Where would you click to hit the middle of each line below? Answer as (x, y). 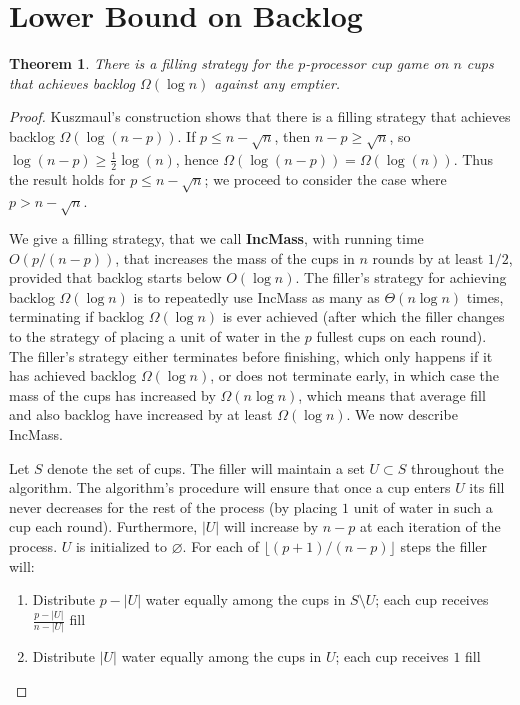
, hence (197, 158)
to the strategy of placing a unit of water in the (155, 336)
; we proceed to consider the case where (325, 178)
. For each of (221, 545)
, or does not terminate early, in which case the (355, 375)
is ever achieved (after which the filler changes (363, 316)
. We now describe (402, 414)
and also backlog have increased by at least (141, 414)
